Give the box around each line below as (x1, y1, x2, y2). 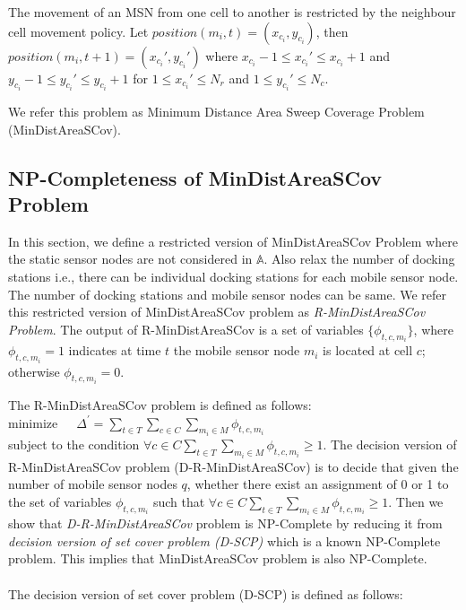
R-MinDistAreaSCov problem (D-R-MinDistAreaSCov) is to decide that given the (8, 457, 459, 475)
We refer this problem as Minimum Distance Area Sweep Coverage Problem (8, 102, 425, 121)
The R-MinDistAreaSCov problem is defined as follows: (8, 396, 312, 414)
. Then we (388, 492, 444, 510)
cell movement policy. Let (8, 22, 149, 40)
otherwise (8, 362, 60, 380)
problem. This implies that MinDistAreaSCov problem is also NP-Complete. (8, 549, 427, 568)
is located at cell (323, 341, 413, 360)
